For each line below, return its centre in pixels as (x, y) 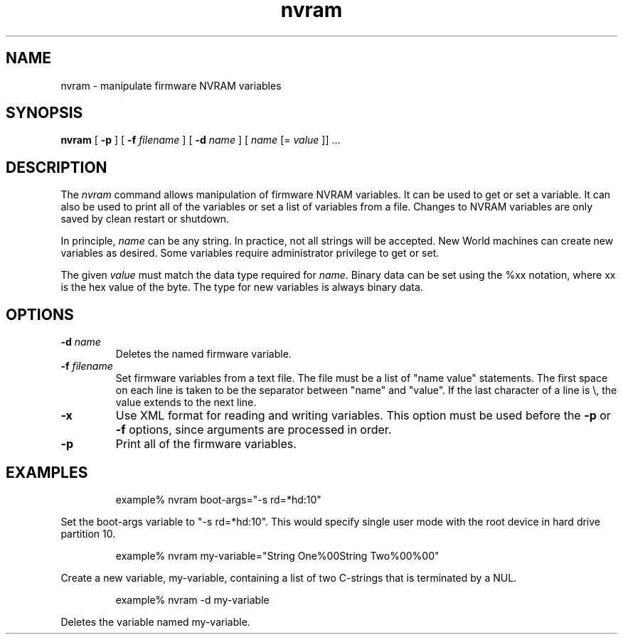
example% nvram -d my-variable (192, 599)
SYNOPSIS (44, 113)
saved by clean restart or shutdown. (145, 219)
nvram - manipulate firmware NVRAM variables (171, 85)
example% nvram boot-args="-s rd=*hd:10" (218, 499)
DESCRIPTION (57, 167)
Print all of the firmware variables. (206, 444)
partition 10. (88, 533)
